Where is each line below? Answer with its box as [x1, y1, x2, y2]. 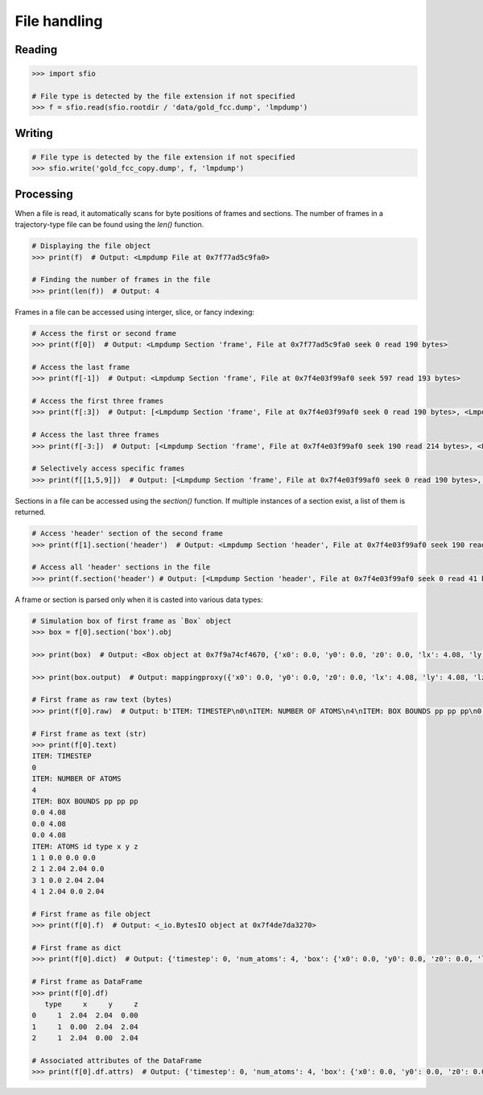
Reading [14, 43, 58, 56]
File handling [14, 12, 103, 30]
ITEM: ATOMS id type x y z [31, 842, 138, 851]
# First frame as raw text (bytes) [31, 695, 172, 704]
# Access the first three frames [31, 396, 164, 406]
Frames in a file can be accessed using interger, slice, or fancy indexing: [14, 307, 255, 317]
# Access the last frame [31, 363, 130, 371]
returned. [14, 508, 46, 517]
